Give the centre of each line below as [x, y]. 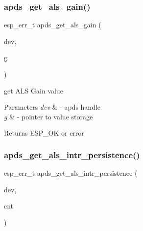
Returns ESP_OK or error [44, 133]
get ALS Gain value [34, 90]
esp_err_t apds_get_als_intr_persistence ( [71, 173]
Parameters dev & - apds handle [52, 107]
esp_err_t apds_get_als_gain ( [53, 25]
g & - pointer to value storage [48, 116]
